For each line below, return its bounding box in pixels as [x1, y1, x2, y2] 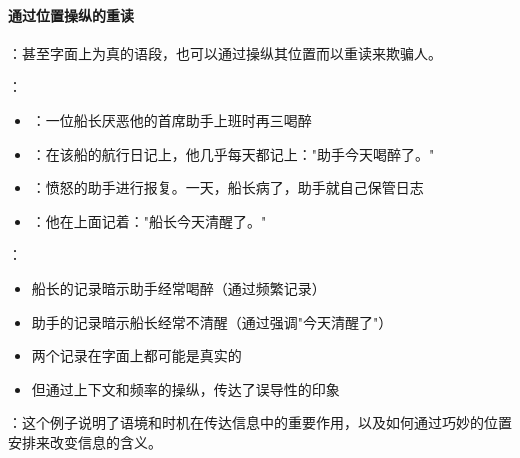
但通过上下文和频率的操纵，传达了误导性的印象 [31, 378, 340, 399]
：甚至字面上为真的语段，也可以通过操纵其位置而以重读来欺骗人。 [8, 42, 442, 63]
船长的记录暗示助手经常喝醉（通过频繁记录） [31, 277, 326, 298]
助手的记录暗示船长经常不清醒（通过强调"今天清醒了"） [31, 311, 393, 332]
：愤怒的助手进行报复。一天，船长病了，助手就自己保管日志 [31, 177, 424, 198]
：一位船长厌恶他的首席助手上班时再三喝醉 [31, 109, 312, 130]
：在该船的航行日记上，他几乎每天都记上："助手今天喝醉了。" [31, 143, 435, 164]
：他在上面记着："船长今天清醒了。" [31, 210, 267, 231]
